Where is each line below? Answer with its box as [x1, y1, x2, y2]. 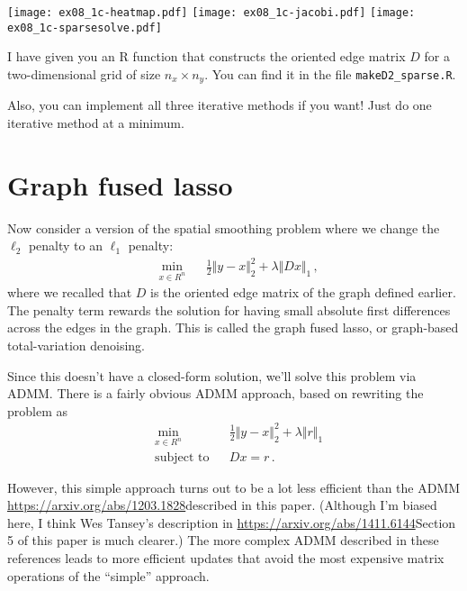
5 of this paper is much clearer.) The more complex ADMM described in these [7, 531, 439, 550]
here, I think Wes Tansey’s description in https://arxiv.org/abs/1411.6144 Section [7, 513, 456, 532]
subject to [155, 450, 210, 464]
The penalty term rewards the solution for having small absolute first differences [7, 300, 451, 319]
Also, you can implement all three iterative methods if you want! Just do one [7, 95, 432, 114]
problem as [7, 401, 68, 420]
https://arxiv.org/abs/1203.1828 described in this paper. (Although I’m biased [7, 496, 437, 514]
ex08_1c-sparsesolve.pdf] [7, 21, 162, 34]
